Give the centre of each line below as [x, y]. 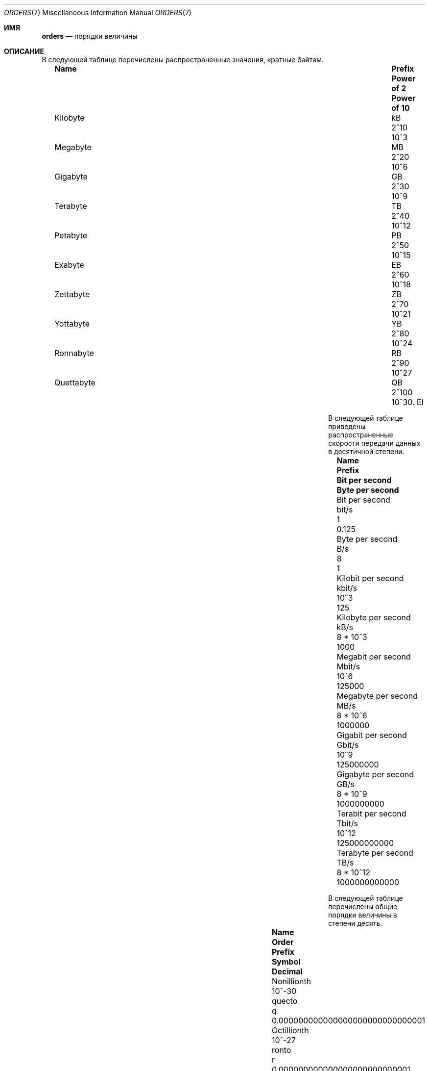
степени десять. [355, 923]
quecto [285, 1001]
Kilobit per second [370, 578]
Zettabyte [72, 294]
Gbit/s [348, 745]
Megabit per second [374, 657]
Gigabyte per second [375, 774]
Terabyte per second [375, 853]
